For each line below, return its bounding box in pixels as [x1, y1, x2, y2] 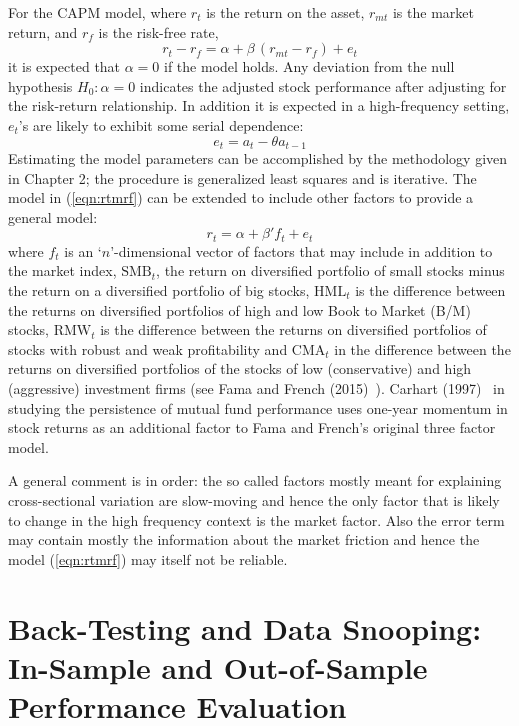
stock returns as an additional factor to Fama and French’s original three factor [8, 417, 496, 438]
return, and [8, 21, 78, 42]
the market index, [8, 260, 117, 281]
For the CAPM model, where [8, 2, 187, 22]
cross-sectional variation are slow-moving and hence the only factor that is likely [8, 489, 500, 510]
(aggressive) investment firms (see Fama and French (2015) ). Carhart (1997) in [8, 378, 505, 398]
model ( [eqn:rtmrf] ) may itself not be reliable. [8, 548, 288, 569]
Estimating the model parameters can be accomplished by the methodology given [8, 148, 508, 169]
